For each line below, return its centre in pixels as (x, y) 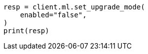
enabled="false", (53, 15)
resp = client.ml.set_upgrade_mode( (74, 7)
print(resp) (26, 31)
